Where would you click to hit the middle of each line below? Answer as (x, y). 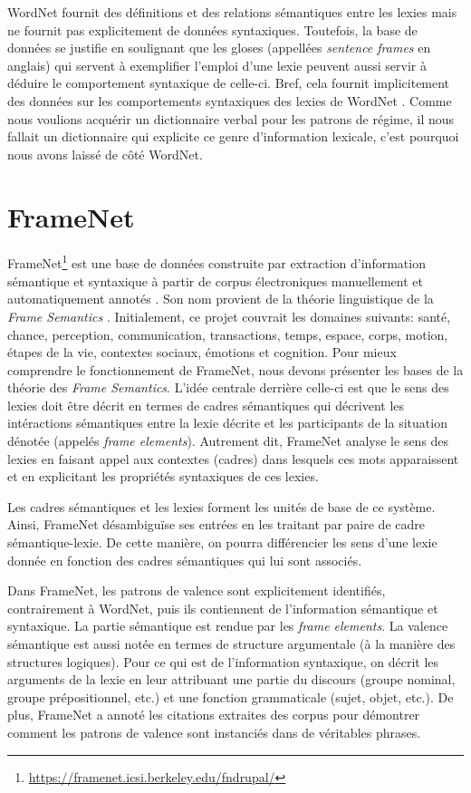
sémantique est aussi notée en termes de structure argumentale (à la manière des (231, 643)
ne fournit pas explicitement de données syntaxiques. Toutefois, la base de (212, 29)
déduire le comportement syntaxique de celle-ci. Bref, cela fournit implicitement (229, 83)
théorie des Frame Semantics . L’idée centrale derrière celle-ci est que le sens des (228, 387)
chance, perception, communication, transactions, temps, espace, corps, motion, (228, 334)
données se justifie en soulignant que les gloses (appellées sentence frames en (219, 48)
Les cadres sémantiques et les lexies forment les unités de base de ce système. (221, 506)
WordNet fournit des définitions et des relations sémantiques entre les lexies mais (232, 12)
